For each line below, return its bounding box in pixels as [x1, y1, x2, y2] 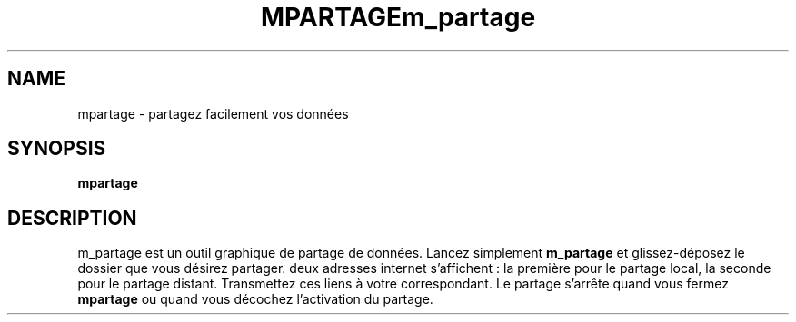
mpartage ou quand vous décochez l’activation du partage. [77, 291, 433, 307]
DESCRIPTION [7, 206, 137, 229]
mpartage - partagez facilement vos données [77, 105, 349, 122]
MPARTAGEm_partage [260, 2, 536, 33]
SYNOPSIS [7, 137, 106, 161]
